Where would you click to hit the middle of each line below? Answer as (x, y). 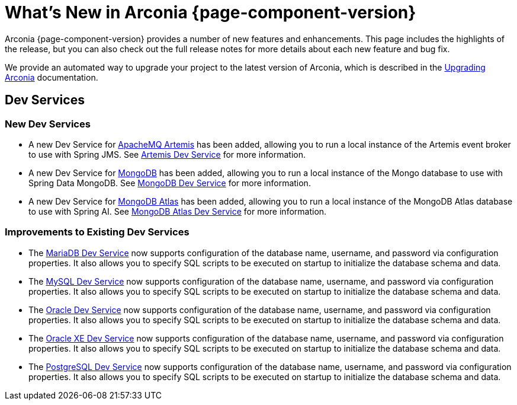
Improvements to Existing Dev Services (97, 232)
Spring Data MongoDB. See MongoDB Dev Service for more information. (170, 183)
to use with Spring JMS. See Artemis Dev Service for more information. (167, 154)
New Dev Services (48, 124)
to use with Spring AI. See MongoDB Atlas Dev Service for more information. (178, 211)
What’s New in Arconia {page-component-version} (211, 12)
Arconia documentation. (52, 77)
